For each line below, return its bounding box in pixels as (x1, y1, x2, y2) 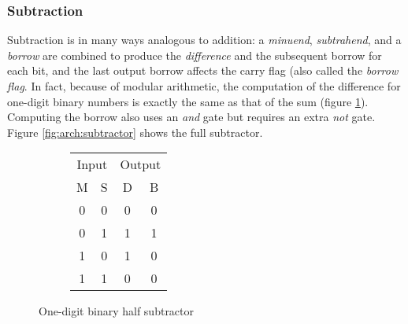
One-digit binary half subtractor (39, 303, 195, 319)
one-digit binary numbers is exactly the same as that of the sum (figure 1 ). (7, 93, 369, 109)
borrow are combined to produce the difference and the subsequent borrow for (7, 46, 382, 63)
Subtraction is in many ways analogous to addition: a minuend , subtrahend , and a (7, 31, 402, 48)
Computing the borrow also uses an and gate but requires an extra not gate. (7, 109, 376, 125)
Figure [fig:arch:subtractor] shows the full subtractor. (7, 123, 263, 140)
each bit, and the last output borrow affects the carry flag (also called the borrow (7, 62, 399, 79)
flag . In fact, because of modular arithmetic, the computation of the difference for (7, 78, 401, 94)
